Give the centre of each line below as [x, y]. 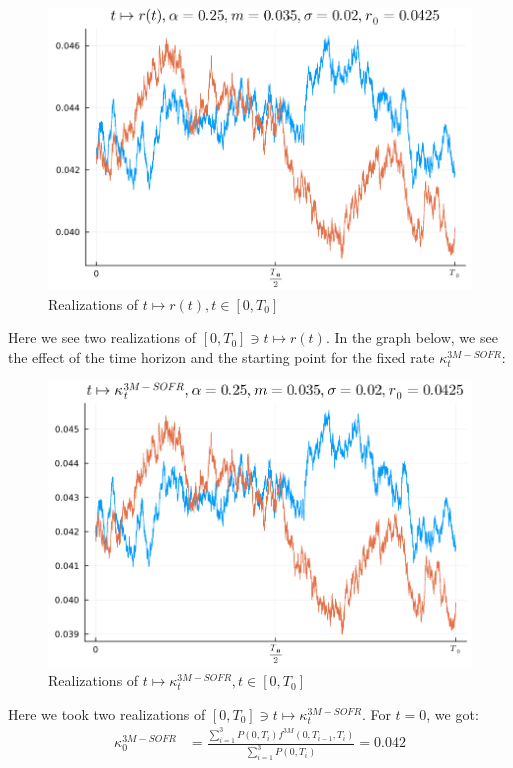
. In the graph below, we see [411, 337]
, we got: [452, 713]
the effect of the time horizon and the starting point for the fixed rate [221, 356]
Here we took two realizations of [107, 713]
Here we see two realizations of [102, 337]
